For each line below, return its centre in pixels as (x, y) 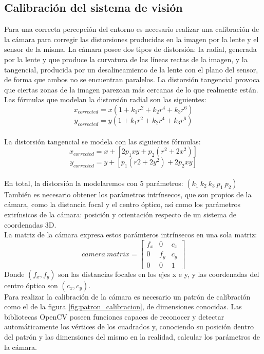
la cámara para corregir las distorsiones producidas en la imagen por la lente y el (131, 39)
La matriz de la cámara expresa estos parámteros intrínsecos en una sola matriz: (131, 235)
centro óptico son (31, 285)
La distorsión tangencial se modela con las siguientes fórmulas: (102, 141)
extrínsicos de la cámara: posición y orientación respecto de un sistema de (120, 214)
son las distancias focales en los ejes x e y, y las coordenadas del (159, 274)
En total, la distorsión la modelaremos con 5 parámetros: (94, 183)
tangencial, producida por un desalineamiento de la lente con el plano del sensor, (131, 69)
